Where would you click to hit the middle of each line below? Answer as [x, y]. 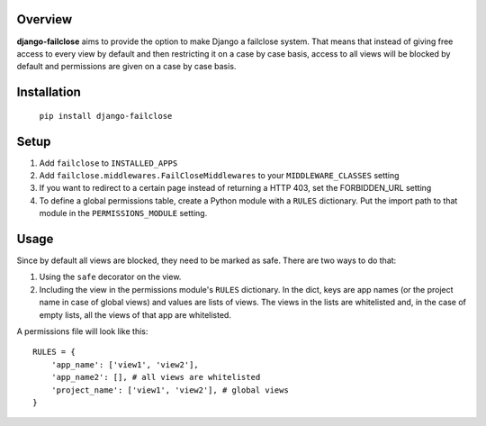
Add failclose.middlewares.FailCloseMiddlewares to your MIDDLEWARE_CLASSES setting [219, 175]
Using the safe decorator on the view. [110, 277]
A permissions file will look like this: [82, 331]
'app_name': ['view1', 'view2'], [125, 364]
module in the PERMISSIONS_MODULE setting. [123, 213]
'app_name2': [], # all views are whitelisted [156, 377]
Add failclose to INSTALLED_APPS [108, 163]
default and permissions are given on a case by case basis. [126, 67]
